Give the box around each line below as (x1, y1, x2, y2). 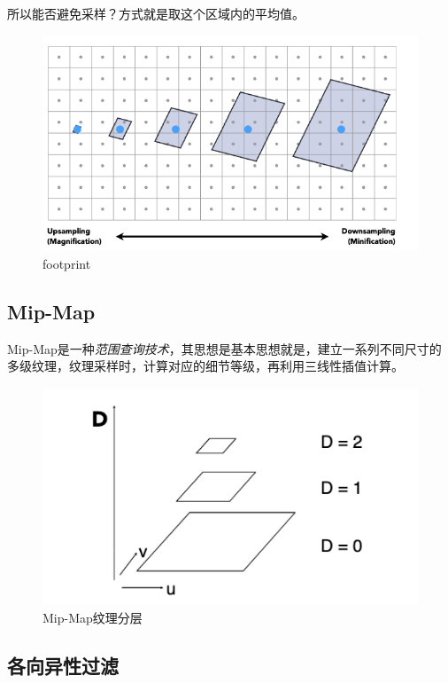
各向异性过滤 (7, 651, 119, 679)
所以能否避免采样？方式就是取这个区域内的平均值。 (7, 4, 305, 22)
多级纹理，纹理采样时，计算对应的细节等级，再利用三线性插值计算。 (7, 357, 404, 375)
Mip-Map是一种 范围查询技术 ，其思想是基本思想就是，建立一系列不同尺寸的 (7, 339, 442, 357)
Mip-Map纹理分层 (42, 608, 143, 626)
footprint (42, 255, 91, 273)
